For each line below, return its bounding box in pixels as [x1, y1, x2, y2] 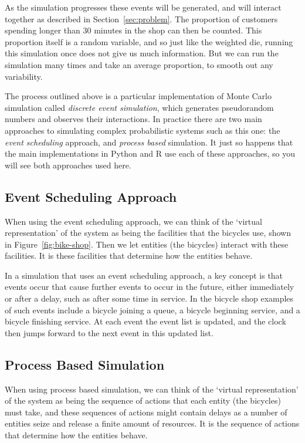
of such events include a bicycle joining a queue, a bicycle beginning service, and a [5, 303, 300, 316]
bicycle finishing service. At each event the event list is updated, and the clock [5, 315, 286, 327]
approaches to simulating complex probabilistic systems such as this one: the [5, 124, 280, 136]
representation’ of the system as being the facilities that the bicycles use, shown [5, 226, 291, 239]
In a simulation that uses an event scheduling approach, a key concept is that [5, 269, 283, 281]
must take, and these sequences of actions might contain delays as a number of [5, 405, 287, 418]
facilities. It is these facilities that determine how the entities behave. [5, 249, 253, 262]
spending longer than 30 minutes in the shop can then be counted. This [5, 24, 262, 36]
